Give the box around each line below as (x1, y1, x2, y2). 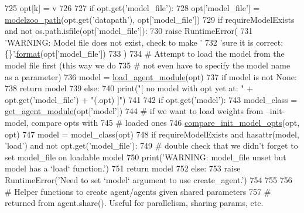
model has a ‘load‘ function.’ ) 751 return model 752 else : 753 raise (5, 162, 241, 174)
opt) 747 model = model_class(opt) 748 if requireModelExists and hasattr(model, (5, 128, 299, 140)
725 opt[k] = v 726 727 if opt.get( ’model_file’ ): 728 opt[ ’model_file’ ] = (5, 2, 260, 13)
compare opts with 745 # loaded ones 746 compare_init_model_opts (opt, (31, 116, 300, 128)
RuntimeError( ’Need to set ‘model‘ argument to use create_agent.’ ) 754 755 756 (5, 173, 292, 185)
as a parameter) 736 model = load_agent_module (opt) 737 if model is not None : (5, 70, 297, 83)
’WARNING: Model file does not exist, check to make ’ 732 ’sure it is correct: (5, 36, 283, 48)
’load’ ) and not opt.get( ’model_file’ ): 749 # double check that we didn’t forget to (5, 139, 298, 152)
